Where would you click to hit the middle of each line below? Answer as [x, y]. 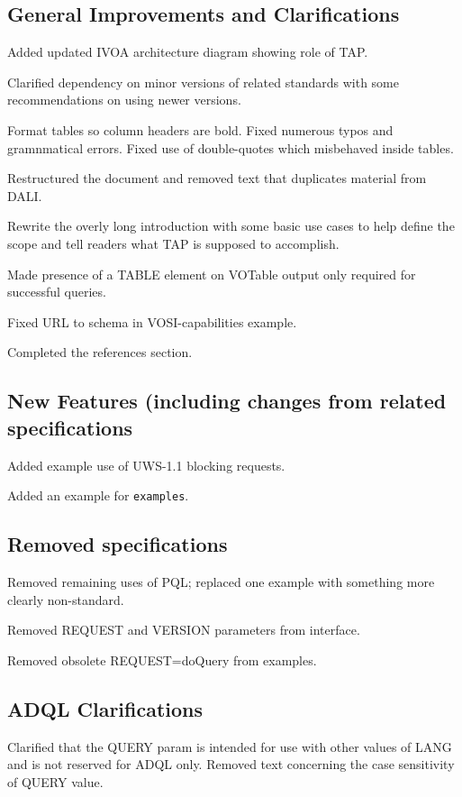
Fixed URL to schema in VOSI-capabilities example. [152, 321]
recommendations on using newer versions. [124, 100]
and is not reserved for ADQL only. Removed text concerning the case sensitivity [231, 764]
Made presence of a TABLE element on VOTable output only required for [212, 274]
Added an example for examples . [98, 495]
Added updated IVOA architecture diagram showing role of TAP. [188, 52]
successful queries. [57, 292]
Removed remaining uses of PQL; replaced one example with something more [221, 581]
